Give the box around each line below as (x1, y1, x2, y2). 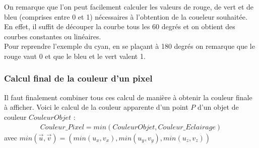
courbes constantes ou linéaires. (4, 31, 101, 41)
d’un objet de (198, 102, 239, 112)
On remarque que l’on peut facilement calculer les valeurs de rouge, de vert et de (4, 2, 254, 12)
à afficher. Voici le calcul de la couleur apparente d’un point (4, 102, 188, 112)
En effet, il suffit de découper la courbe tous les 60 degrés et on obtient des (4, 21, 235, 32)
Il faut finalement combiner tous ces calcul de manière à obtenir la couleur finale (4, 92, 252, 102)
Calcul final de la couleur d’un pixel (4, 72, 153, 85)
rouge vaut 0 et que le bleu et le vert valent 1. (4, 50, 146, 61)
